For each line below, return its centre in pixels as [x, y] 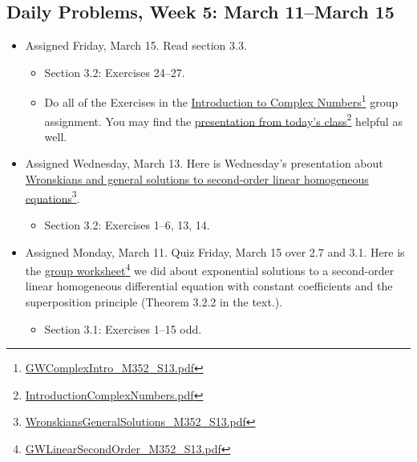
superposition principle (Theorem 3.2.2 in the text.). [154, 301]
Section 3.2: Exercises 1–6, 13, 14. [127, 224]
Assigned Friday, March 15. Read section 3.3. [136, 45]
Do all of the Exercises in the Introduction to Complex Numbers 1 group [221, 101]
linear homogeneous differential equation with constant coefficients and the [209, 286]
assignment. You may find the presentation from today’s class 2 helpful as [223, 120]
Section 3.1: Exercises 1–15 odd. [123, 328]
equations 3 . [53, 197]
